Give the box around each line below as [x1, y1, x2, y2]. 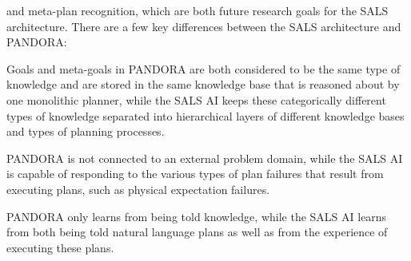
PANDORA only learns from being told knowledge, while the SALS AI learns [6, 208, 387, 224]
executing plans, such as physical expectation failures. [6, 180, 270, 197]
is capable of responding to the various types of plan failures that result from [6, 165, 384, 182]
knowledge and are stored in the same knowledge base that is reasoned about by [6, 76, 400, 93]
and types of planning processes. [6, 123, 165, 140]
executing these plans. [6, 239, 114, 255]
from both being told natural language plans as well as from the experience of [6, 223, 388, 240]
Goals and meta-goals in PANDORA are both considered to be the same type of [6, 60, 401, 77]
